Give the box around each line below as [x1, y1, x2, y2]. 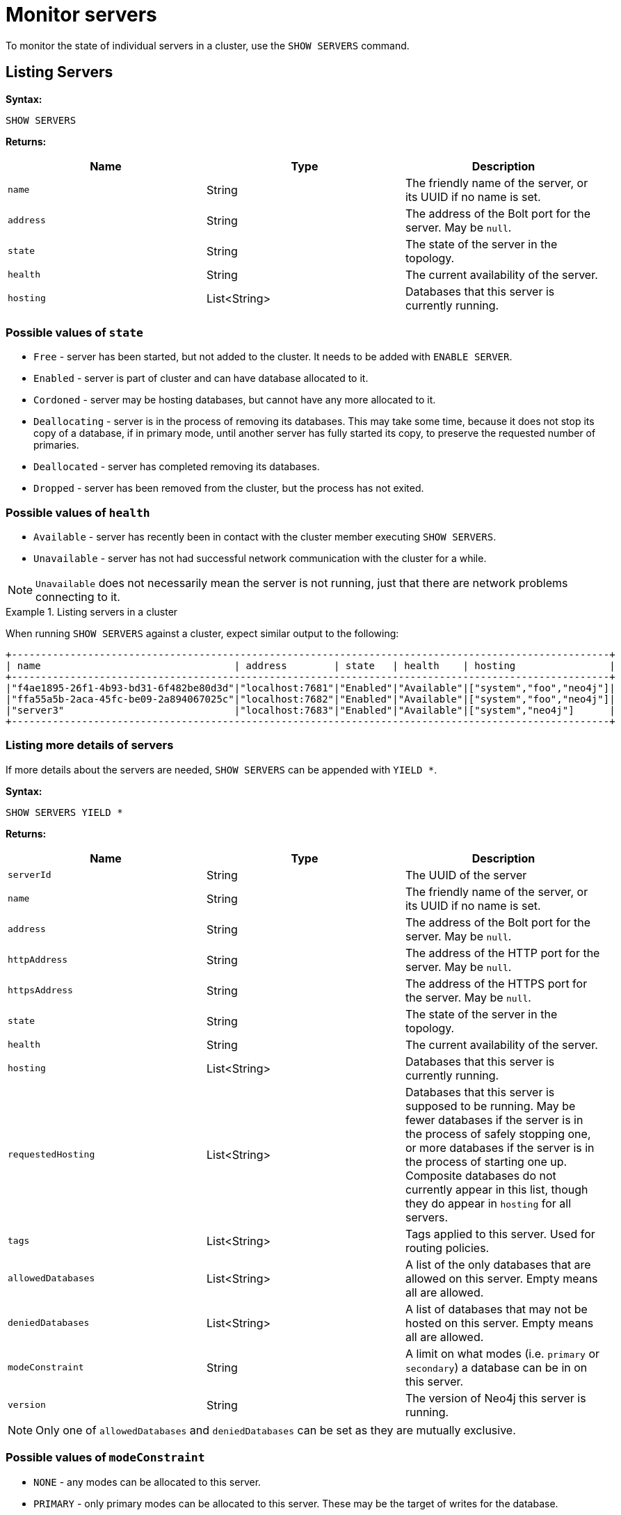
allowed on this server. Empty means [405, 1271, 598, 1285]
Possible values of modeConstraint [6, 1450, 205, 1465]
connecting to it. [35, 590, 120, 604]
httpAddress [8, 954, 68, 965]
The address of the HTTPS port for [405, 976, 588, 991]
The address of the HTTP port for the [405, 945, 600, 960]
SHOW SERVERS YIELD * [6, 806, 123, 818]
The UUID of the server [405, 867, 527, 882]
